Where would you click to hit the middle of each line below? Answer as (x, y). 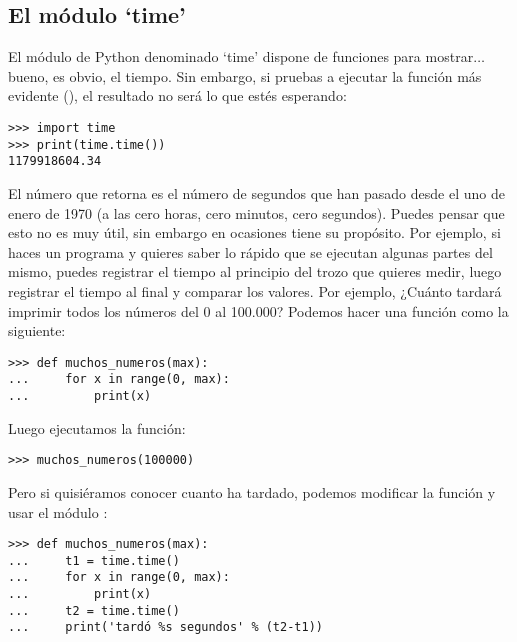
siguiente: (37, 330)
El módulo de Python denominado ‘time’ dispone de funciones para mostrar (241, 56)
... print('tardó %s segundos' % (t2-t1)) (165, 627)
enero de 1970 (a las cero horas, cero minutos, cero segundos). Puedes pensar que (256, 212)
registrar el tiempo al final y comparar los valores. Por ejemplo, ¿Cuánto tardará (255, 290)
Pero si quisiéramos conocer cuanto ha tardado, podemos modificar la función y (252, 491)
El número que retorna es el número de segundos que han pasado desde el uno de (256, 192)
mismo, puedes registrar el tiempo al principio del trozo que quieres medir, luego (255, 271)
